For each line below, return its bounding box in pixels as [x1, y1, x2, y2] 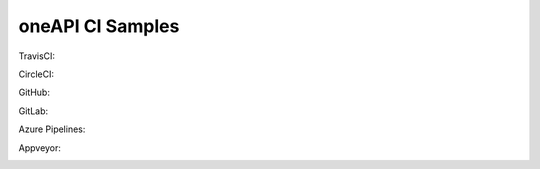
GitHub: [18, 86, 50, 99]
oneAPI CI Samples [18, 15, 180, 37]
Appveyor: [18, 141, 62, 154]
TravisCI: [18, 50, 55, 62]
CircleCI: [18, 68, 55, 80]
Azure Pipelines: [18, 123, 86, 135]
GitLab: [18, 105, 49, 117]
